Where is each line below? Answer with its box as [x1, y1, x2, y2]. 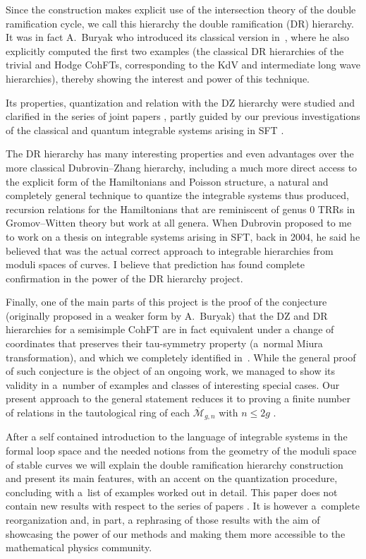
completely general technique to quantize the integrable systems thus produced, [6, 188, 349, 203]
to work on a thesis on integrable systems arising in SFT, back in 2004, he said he [6, 229, 360, 244]
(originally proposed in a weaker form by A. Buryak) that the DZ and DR [6, 308, 328, 323]
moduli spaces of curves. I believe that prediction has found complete [6, 257, 305, 272]
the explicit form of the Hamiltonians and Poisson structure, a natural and [6, 174, 329, 188]
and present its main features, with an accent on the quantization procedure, [6, 471, 338, 486]
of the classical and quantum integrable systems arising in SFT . [6, 122, 284, 137]
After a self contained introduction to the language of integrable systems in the [6, 429, 348, 444]
